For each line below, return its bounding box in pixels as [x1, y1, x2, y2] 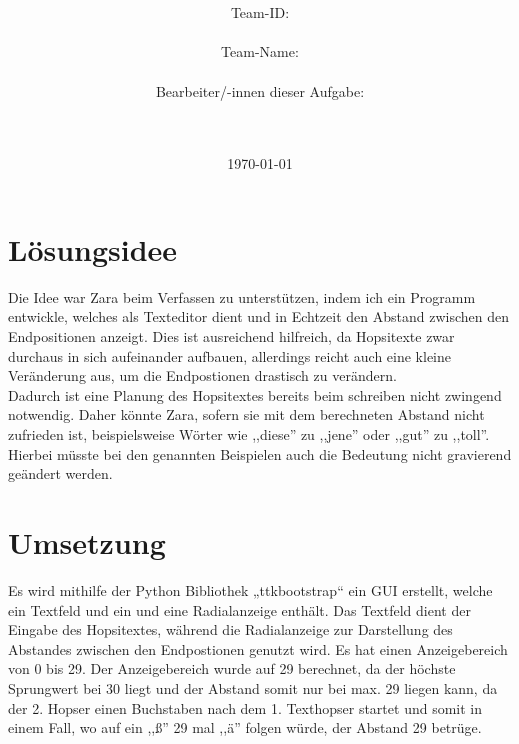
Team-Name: [221, 41, 299, 62]
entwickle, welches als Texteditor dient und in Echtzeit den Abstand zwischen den [8, 306, 510, 327]
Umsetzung [8, 522, 166, 562]
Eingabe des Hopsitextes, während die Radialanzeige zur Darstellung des [8, 619, 453, 640]
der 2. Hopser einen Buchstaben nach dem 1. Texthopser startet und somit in [8, 697, 482, 718]
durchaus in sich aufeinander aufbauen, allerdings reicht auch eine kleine [8, 345, 451, 366]
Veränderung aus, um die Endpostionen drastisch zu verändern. [8, 365, 397, 386]
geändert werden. [8, 463, 113, 484]
